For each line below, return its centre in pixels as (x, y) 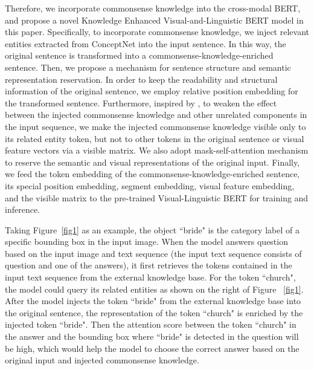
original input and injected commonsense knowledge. (102, 360)
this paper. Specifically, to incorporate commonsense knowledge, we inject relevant (157, 32)
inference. (22, 209)
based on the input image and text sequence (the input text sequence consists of (153, 253)
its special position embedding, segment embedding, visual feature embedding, (150, 185)
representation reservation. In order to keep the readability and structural (141, 79)
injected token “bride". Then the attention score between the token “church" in (151, 324)
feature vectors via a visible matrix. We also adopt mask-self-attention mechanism (157, 150)
